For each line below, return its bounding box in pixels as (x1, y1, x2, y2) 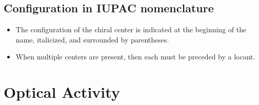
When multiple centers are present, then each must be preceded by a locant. (15, 51, 255, 62)
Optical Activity (4, 81, 120, 102)
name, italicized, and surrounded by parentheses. (15, 34, 169, 45)
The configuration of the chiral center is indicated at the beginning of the (15, 24, 247, 35)
